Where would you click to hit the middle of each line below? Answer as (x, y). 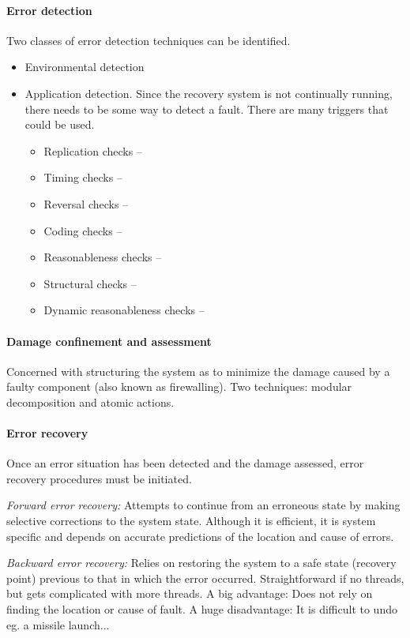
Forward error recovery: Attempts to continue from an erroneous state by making (203, 505)
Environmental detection (85, 67)
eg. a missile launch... (58, 624)
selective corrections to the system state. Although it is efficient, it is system (191, 521)
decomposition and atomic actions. (90, 402)
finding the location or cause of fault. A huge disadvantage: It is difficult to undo (202, 609)
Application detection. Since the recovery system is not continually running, (209, 93)
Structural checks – (90, 283)
